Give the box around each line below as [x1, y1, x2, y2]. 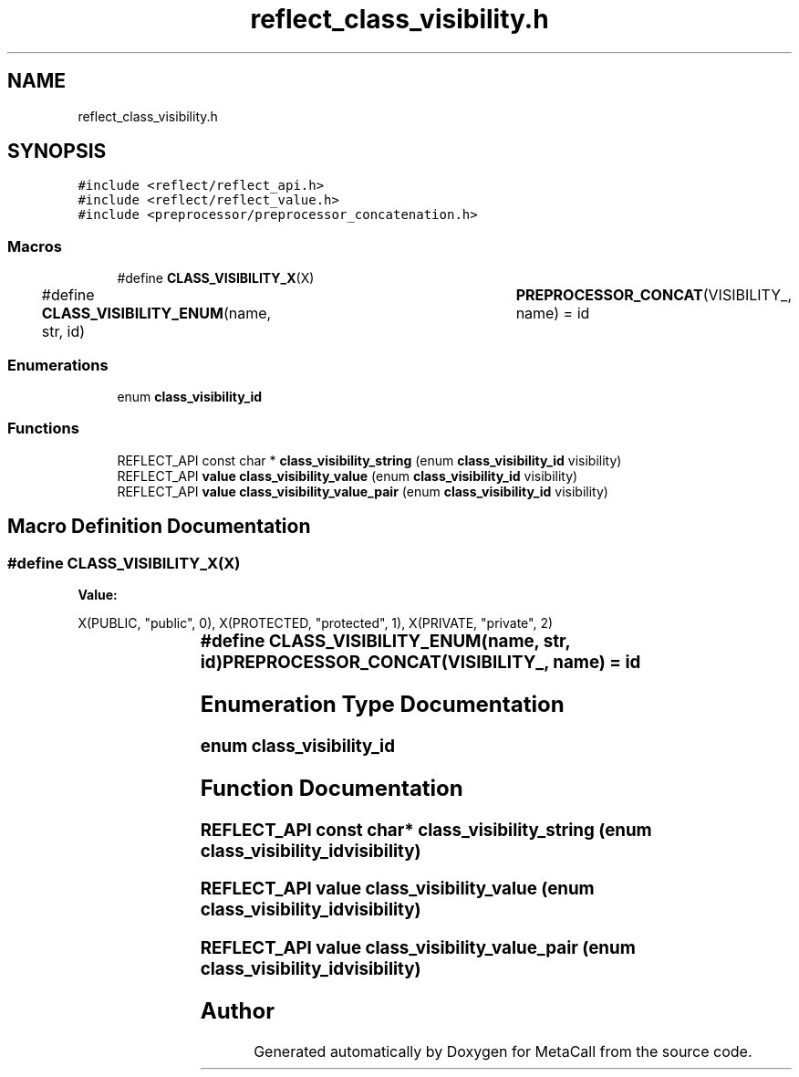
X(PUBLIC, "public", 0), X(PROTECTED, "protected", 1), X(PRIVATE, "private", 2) [78, 614, 554, 631]
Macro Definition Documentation [7, 515, 311, 538]
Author [200, 997, 275, 1024]
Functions [7, 419, 79, 438]
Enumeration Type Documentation [200, 690, 565, 717]
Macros [7, 236, 62, 256]
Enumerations [7, 355, 109, 374]
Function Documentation [200, 774, 463, 801]
